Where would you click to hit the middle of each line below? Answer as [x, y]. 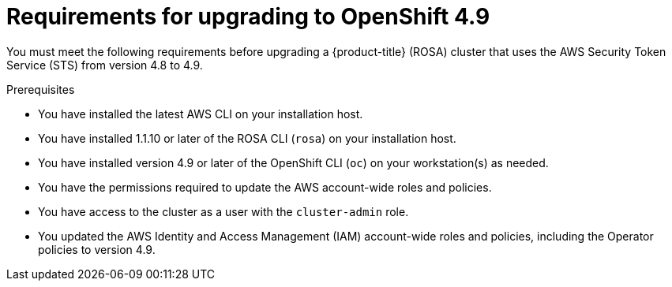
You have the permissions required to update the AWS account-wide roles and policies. [265, 187]
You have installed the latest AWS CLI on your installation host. [201, 114]
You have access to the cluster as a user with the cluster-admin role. [223, 211]
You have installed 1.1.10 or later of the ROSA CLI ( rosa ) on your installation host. [247, 138]
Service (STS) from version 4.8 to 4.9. [105, 65]
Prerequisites [41, 89]
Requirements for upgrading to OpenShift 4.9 [248, 17]
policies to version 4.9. [97, 249]
